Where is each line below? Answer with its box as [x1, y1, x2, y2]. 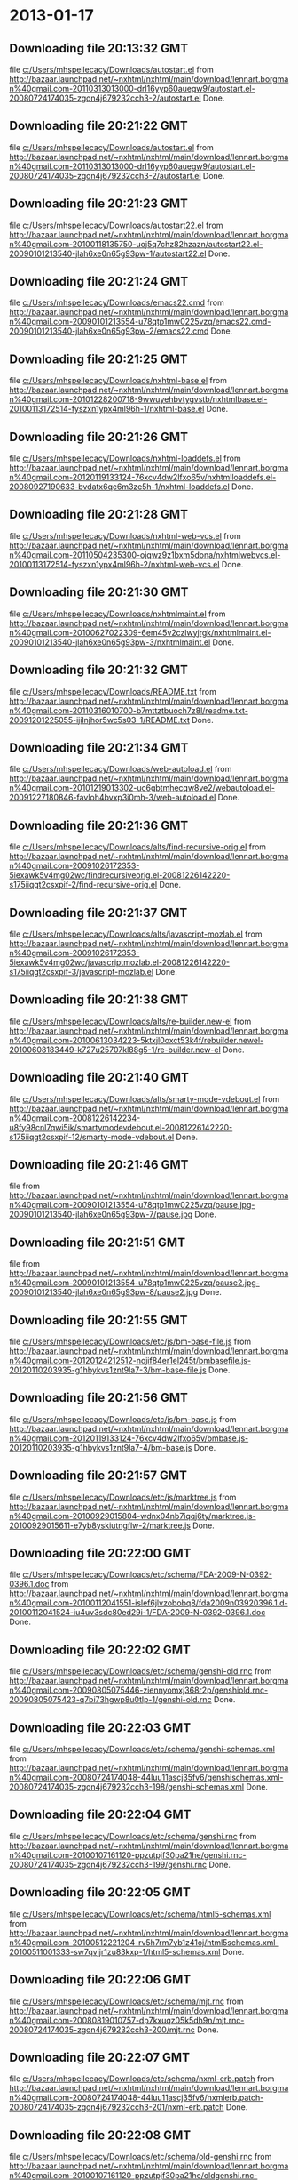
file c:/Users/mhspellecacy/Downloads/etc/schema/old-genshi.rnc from [9, 2152, 272, 2162]
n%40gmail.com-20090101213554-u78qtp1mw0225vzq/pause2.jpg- [9, 1277, 260, 1288]
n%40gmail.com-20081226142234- [9, 1113, 141, 1123]
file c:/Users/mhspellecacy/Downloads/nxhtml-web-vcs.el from [9, 530, 241, 541]
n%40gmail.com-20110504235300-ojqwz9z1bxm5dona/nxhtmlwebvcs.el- [9, 549, 281, 560]
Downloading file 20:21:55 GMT [9, 1313, 188, 1328]
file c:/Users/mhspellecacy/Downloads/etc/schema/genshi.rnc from [9, 1830, 257, 1841]
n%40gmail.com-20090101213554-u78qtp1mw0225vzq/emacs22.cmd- [9, 317, 271, 327]
